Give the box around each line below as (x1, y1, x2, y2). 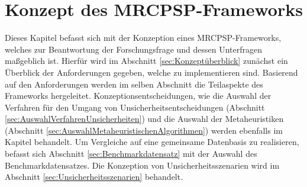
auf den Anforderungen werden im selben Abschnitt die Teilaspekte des (5, 78, 263, 90)
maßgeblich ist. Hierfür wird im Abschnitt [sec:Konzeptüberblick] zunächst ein (5, 54, 288, 67)
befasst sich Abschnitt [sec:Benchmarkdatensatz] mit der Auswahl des (5, 147, 257, 160)
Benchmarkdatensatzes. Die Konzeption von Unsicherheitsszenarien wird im (5, 159, 280, 171)
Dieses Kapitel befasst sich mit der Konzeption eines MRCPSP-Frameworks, (5, 31, 282, 44)
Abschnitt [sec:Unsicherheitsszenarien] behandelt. (5, 170, 183, 183)
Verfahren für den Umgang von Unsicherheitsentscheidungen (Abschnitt (5, 101, 265, 113)
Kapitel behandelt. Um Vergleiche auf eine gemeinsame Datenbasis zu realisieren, (5, 136, 299, 148)
